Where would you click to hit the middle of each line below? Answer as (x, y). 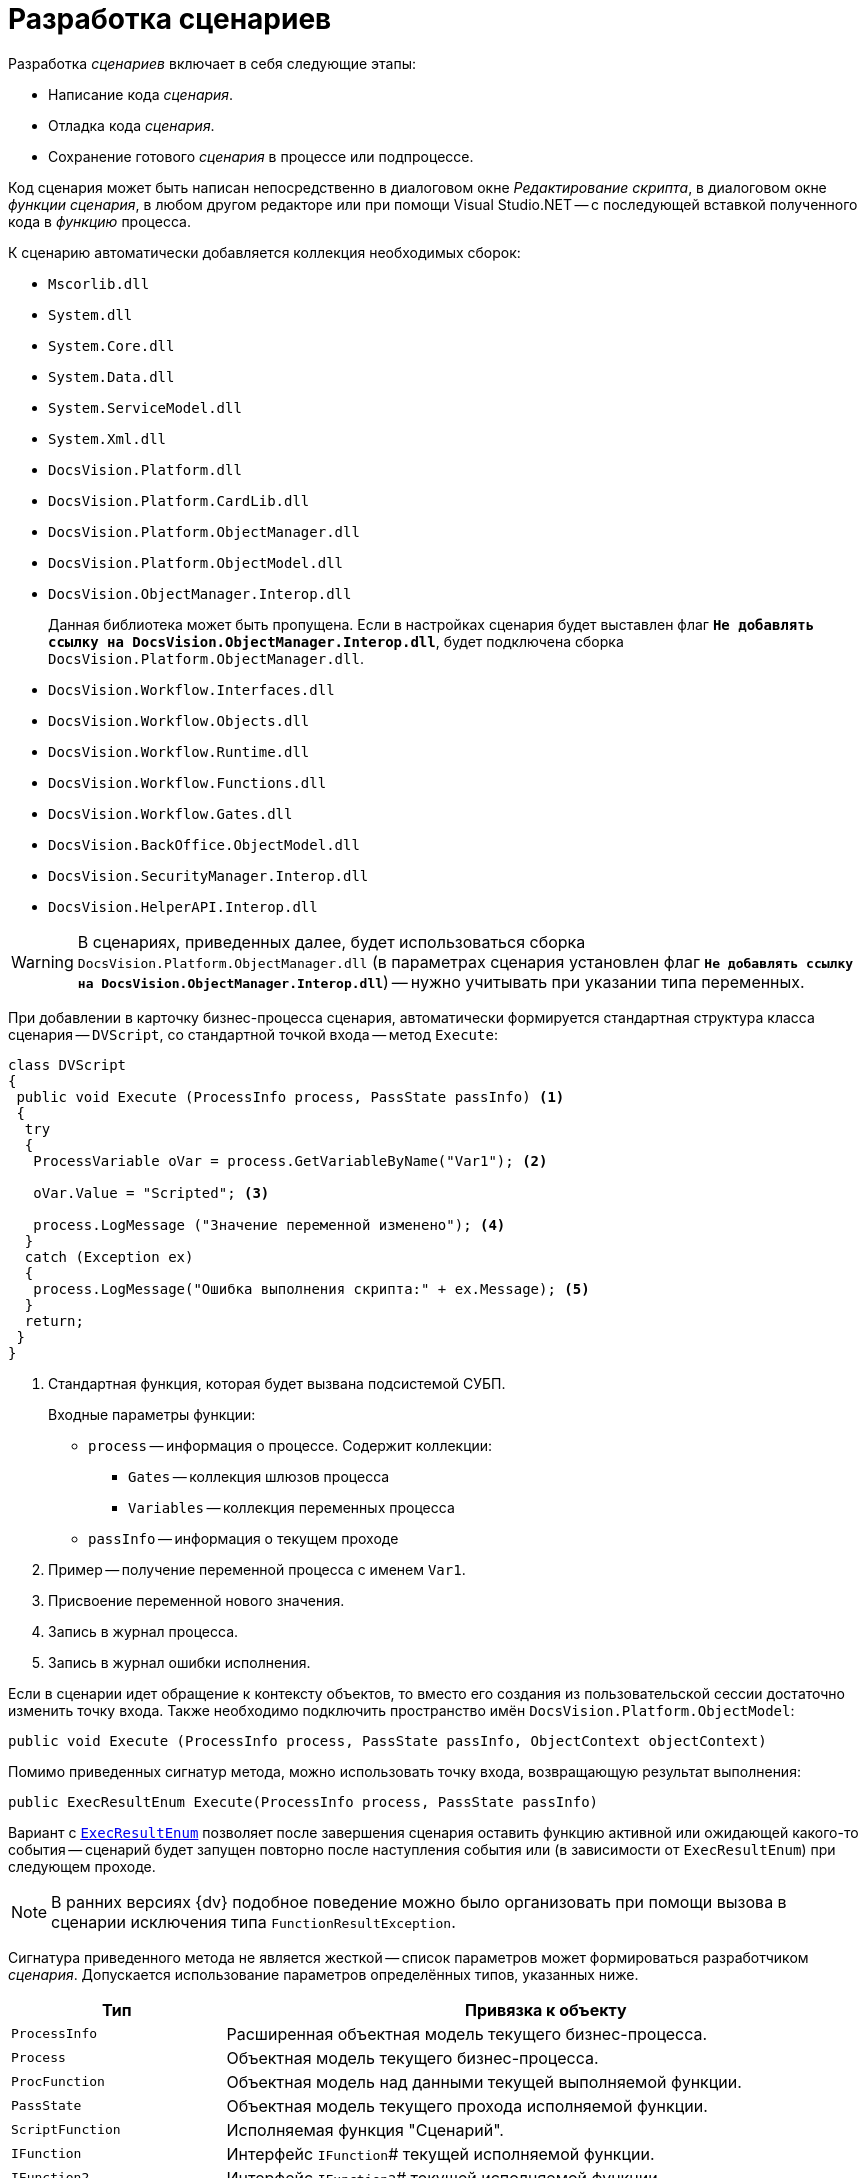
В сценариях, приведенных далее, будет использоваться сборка (331, 941)
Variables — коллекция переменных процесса (291, 1507)
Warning (42, 961)
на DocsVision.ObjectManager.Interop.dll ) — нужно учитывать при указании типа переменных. (441, 981)
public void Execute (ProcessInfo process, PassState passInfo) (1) (290, 1096)
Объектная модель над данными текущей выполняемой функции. (484, 2081)
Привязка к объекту (545, 2009)
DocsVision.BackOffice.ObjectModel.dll (204, 844)
